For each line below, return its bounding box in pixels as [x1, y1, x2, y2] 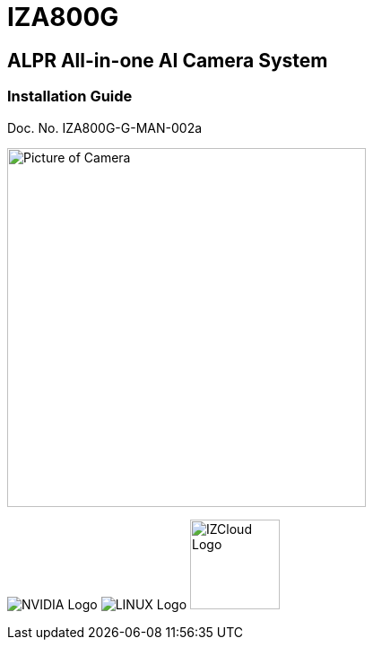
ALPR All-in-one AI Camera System [7, 48, 328, 72]
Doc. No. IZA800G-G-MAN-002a [7, 119, 203, 136]
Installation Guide [7, 87, 133, 106]
